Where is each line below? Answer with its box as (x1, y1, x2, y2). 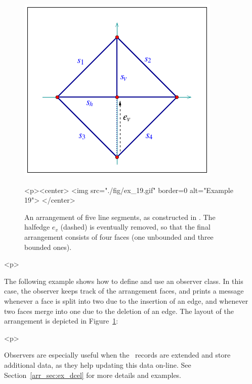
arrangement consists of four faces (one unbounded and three (24, 231, 214, 242)
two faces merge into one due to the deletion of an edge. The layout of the (4, 305, 234, 316)
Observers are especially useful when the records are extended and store (4, 349, 231, 360)
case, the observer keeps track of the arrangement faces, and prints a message (4, 285, 244, 296)
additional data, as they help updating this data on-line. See (4, 359, 191, 370)
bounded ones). (24, 241, 72, 252)
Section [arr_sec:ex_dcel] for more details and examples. (4, 369, 182, 380)
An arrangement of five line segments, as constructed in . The (24, 211, 216, 222)
